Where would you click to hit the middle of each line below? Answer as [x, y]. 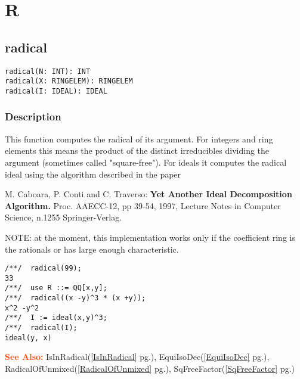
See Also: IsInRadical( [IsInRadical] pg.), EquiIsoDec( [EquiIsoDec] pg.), [137, 357]
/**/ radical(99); [43, 268]
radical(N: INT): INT [48, 71]
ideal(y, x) [28, 338]
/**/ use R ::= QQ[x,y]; [56, 288]
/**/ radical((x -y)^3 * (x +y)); [75, 298]
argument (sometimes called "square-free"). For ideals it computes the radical [146, 162]
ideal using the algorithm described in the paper [93, 174]
